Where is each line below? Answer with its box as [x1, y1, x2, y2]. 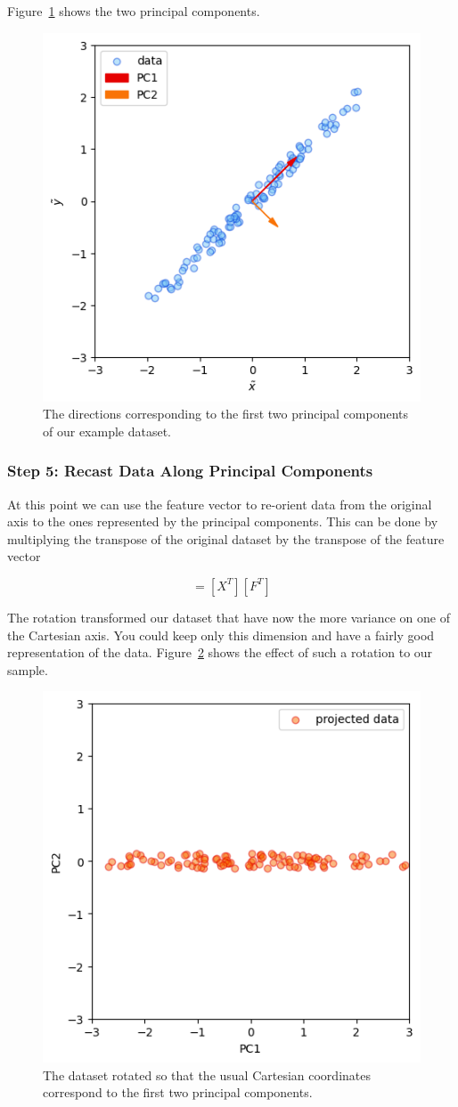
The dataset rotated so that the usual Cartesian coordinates [43, 1065, 371, 1084]
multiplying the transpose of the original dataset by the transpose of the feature [7, 529, 445, 548]
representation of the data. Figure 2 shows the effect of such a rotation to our [7, 643, 433, 662]
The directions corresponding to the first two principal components [43, 404, 409, 423]
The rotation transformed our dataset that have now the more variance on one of [7, 607, 450, 626]
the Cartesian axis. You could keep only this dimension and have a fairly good [7, 625, 435, 644]
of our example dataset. [43, 421, 172, 440]
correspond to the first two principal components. [43, 1083, 313, 1102]
